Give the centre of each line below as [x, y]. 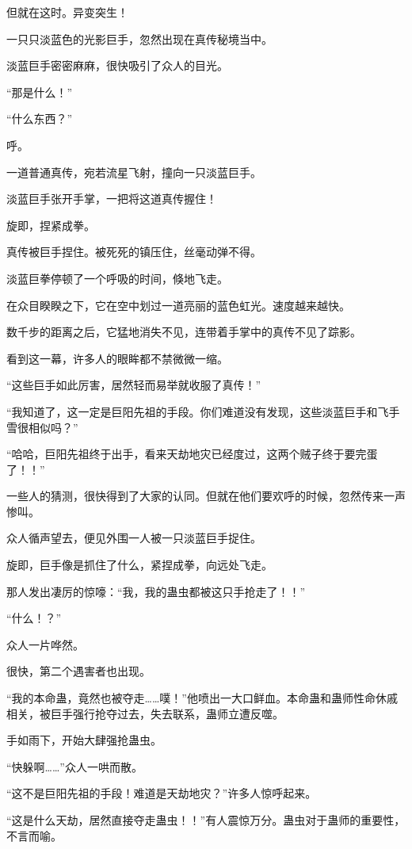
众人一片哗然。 [45, 644]
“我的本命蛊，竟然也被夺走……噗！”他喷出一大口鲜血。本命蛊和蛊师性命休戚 [202, 698]
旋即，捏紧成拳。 [51, 225]
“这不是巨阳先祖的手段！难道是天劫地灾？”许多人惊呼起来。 [162, 793]
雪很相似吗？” [42, 427]
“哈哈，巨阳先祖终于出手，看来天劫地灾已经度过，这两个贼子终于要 [181, 454]
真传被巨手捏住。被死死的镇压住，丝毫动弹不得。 [134, 252]
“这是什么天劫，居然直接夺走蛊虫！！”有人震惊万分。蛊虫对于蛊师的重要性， [206, 820]
